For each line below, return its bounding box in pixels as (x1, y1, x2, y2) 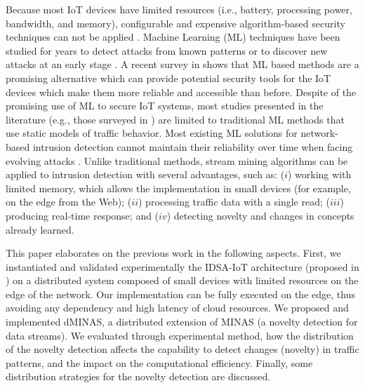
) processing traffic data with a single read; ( (138, 194, 330, 209)
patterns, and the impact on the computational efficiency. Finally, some (6, 355, 313, 370)
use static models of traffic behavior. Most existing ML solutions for (6, 126, 298, 140)
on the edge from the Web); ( (6, 194, 132, 209)
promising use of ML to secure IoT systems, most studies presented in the (6, 98, 324, 113)
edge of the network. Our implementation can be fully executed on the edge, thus (6, 286, 355, 301)
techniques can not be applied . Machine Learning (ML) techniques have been (6, 29, 340, 44)
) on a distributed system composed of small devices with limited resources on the (6, 273, 359, 288)
